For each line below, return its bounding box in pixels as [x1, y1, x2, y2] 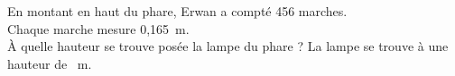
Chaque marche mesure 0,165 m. [7, 19, 190, 38]
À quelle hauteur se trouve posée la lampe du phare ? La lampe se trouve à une [7, 37, 449, 55]
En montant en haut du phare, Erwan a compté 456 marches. [7, 2, 348, 20]
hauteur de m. [7, 54, 92, 72]
